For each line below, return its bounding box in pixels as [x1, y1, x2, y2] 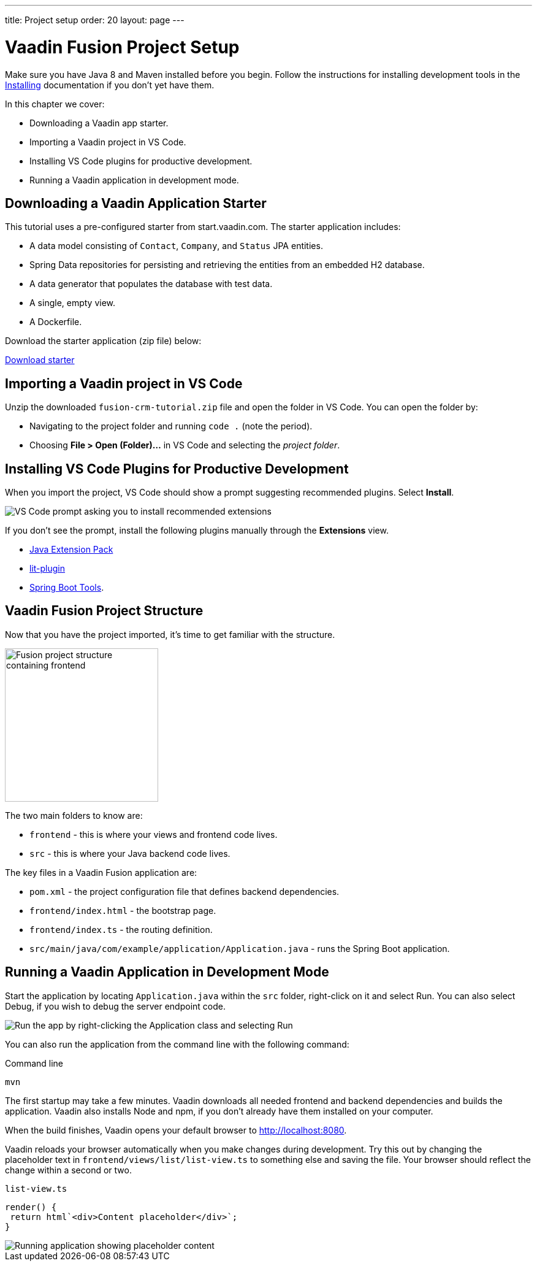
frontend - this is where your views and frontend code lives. [29, 829, 278, 840]
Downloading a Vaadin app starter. [29, 117, 169, 128]
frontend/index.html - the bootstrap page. [29, 905, 216, 916]
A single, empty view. [29, 297, 116, 309]
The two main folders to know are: [5, 810, 143, 821]
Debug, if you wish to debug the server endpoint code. [5, 1000, 226, 1011]
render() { [5, 1202, 57, 1212]
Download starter [5, 355, 75, 366]
